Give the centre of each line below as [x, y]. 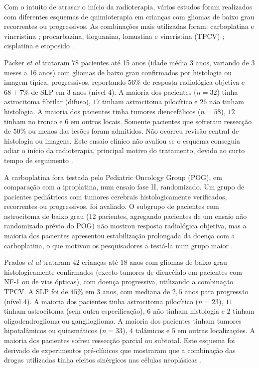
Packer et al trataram [37, 62]
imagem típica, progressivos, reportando [65, 82]
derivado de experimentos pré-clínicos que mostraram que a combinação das [120, 350]
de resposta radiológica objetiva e [194, 82]
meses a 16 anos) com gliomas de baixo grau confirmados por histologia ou [118, 72]
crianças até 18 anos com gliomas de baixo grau [154, 262]
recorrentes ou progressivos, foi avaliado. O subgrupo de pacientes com [112, 206]
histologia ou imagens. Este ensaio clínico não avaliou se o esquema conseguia [122, 140]
